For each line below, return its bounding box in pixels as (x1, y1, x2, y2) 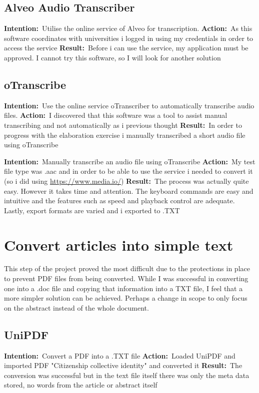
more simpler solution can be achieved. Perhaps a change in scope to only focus (4, 293, 247, 303)
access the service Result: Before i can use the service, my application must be (4, 42, 248, 53)
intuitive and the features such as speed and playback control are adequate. (4, 195, 235, 206)
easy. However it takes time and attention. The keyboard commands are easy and (4, 185, 253, 196)
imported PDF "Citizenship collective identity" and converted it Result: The (4, 360, 242, 371)
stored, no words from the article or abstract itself (4, 380, 157, 390)
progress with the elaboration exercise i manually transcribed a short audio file (4, 129, 245, 140)
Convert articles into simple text (4, 234, 233, 255)
